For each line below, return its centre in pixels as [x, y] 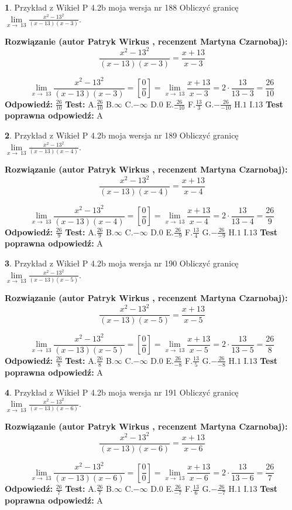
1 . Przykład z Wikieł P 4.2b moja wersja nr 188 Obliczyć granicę [122, 7]
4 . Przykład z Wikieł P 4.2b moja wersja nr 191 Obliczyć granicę [122, 392]
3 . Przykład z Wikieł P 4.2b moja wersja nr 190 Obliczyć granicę [122, 263]
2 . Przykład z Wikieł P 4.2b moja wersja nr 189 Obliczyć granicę [122, 135]
